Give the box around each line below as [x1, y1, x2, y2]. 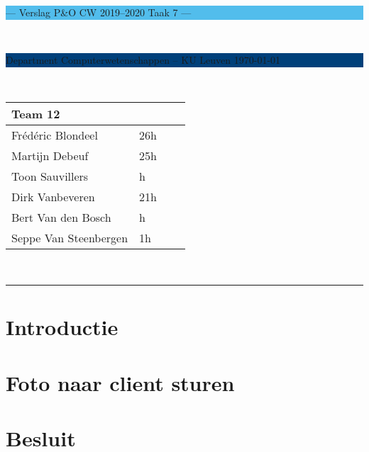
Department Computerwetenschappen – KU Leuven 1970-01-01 [6, 52, 281, 67]
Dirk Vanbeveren [11, 188, 95, 205]
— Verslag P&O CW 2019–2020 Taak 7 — [6, 5, 192, 19]
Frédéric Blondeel [11, 127, 98, 144]
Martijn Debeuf [11, 147, 89, 164]
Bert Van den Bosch [11, 209, 111, 226]
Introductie [6, 312, 119, 341]
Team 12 [11, 106, 60, 123]
